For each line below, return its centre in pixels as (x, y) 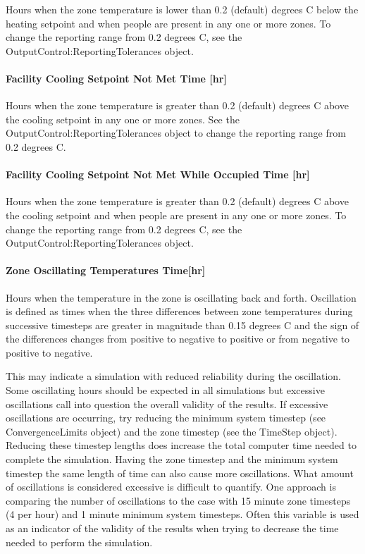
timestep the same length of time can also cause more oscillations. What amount (180, 473)
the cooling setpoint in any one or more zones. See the (123, 119)
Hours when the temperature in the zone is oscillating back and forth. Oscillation (181, 297)
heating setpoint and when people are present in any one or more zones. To (168, 23)
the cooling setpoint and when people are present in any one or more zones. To (176, 215)
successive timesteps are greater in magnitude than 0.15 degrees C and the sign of (182, 325)
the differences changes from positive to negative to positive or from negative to (178, 339)
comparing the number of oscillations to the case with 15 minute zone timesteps (178, 500)
